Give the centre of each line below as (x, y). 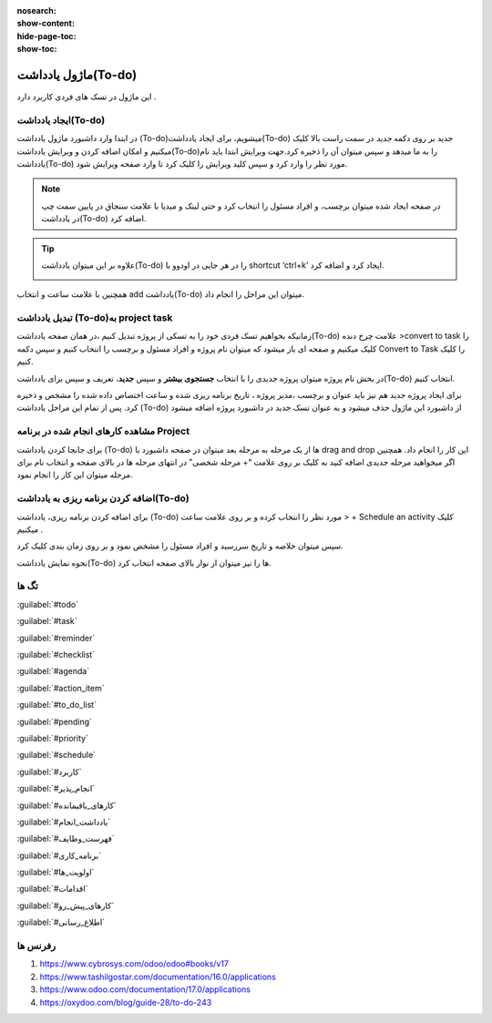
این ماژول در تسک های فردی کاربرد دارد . (87, 97)
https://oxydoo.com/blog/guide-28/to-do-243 (126, 1002)
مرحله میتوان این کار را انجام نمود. (75, 475)
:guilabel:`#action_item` (61, 688)
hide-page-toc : (46, 36)
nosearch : (36, 10)
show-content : (46, 24)
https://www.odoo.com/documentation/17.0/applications (145, 989)
